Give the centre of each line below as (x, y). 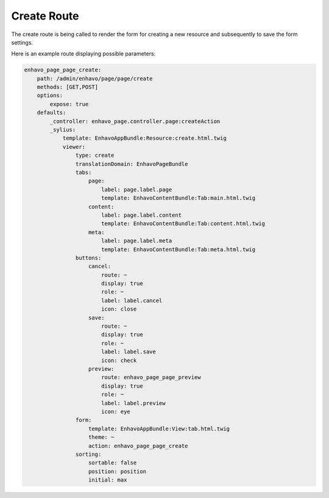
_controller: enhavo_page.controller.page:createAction (135, 121)
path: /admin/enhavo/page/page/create (95, 78)
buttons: (88, 258)
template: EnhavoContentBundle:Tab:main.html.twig (178, 198)
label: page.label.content (141, 215)
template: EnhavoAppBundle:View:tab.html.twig (159, 428)
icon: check (119, 360)
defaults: (51, 113)
